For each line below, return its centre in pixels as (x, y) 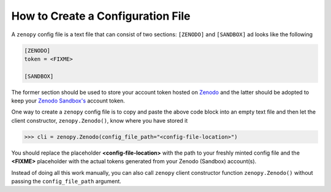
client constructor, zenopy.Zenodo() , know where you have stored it (100, 120)
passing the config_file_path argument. (67, 181)
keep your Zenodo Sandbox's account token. (68, 101)
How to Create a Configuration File (101, 16)
